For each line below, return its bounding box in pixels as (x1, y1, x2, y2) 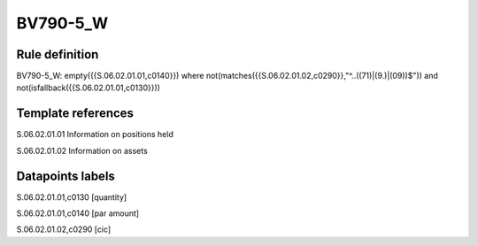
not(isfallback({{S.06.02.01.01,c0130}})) (16, 82, 161, 93)
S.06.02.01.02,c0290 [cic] (16, 224, 112, 234)
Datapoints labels (16, 168, 115, 183)
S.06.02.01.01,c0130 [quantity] (16, 191, 127, 203)
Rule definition (16, 47, 99, 62)
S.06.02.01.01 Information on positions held (16, 129, 174, 140)
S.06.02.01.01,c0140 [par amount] (16, 208, 140, 219)
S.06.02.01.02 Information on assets (16, 145, 148, 156)
